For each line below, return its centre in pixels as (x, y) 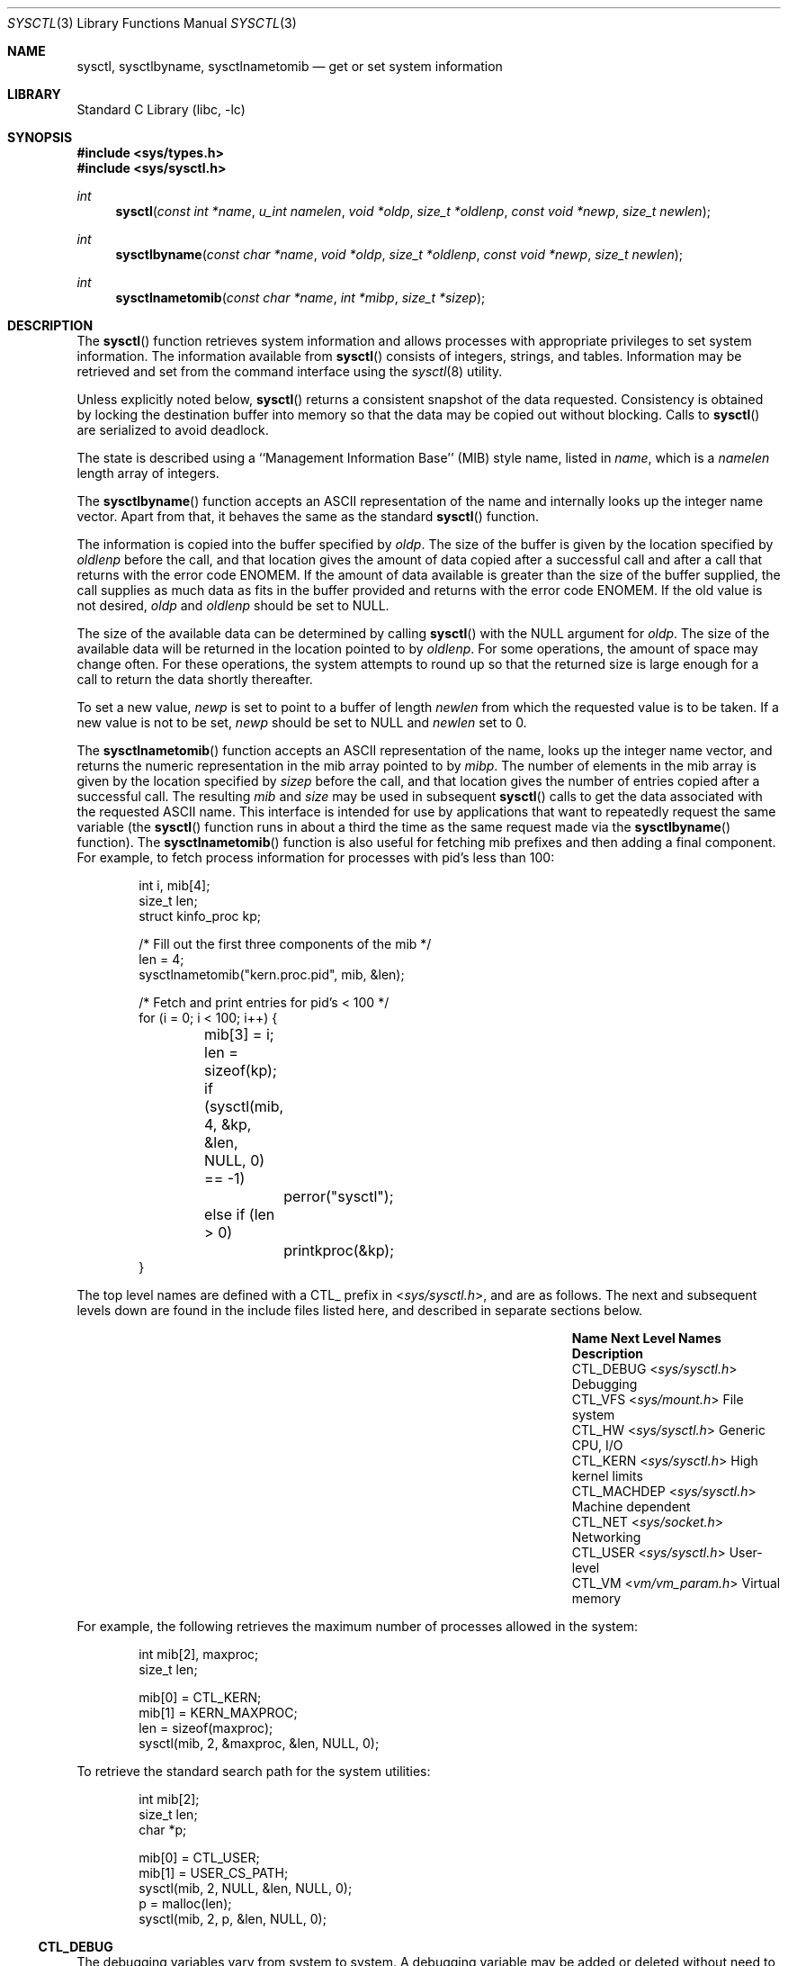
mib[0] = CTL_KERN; (200, 1697)
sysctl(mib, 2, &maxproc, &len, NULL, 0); (259, 1743)
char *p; (163, 1830)
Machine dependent (631, 1506)
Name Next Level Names (646, 1338)
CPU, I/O (597, 1445)
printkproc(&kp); (339, 1250)
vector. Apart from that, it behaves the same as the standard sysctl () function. (308, 516)
